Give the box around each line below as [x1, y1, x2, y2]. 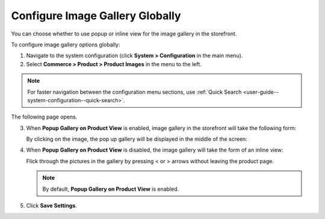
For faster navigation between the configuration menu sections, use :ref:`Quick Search [27, 88, 242, 96]
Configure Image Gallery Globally [11, 9, 181, 22]
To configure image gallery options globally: [11, 41, 120, 48]
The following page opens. [11, 113, 78, 120]
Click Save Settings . [26, 202, 78, 209]
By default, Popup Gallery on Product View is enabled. [42, 185, 179, 193]
